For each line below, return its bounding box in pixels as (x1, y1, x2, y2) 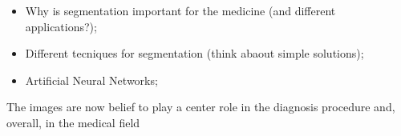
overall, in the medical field (6, 114, 140, 130)
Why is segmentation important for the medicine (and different (25, 2, 336, 18)
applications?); (25, 18, 97, 34)
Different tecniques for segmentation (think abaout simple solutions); (25, 45, 364, 62)
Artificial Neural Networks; (25, 71, 158, 88)
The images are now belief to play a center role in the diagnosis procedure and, (6, 98, 395, 115)
